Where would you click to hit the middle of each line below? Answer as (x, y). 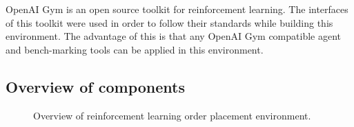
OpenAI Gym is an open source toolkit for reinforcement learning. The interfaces (177, 9)
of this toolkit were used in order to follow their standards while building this (169, 22)
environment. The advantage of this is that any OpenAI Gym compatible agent (174, 36)
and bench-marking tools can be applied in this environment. (135, 49)
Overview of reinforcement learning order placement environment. (172, 115)
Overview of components (95, 86)
